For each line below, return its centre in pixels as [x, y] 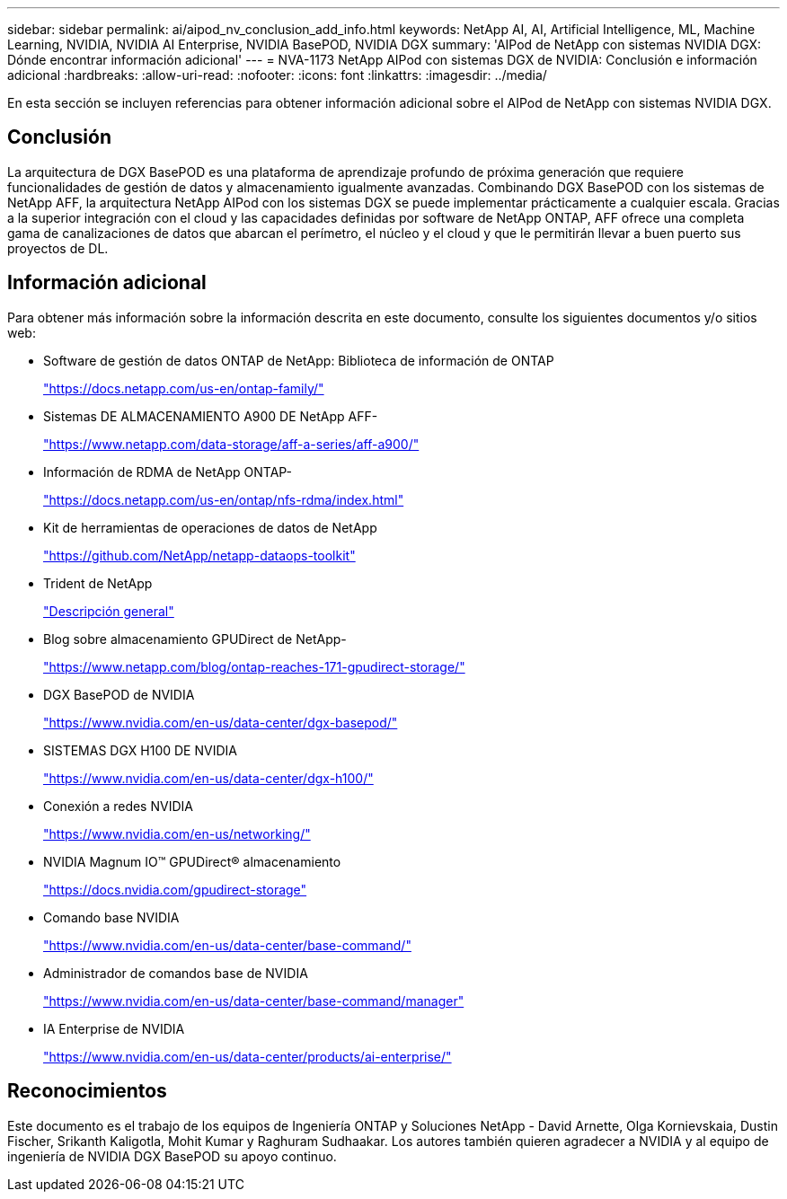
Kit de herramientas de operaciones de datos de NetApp [210, 527]
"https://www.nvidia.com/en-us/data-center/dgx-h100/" [208, 778]
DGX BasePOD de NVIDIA [119, 694]
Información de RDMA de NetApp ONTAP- [168, 472]
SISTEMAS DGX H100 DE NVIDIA [140, 750]
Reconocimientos [87, 1091]
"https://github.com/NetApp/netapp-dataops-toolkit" [199, 555]
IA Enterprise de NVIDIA [114, 1028]
